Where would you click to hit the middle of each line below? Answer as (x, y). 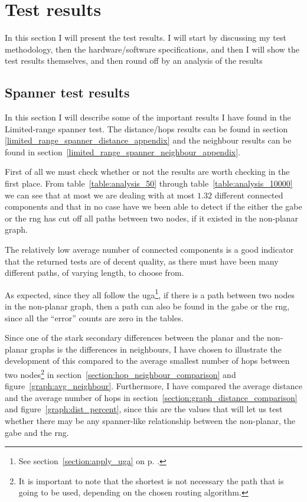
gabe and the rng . (37, 432)
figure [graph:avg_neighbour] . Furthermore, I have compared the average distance (153, 386)
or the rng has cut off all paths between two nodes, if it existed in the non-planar (152, 218)
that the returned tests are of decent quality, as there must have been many (142, 261)
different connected (249, 195)
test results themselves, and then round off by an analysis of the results (134, 61)
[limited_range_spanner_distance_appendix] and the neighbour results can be (148, 140)
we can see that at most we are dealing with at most (100, 195)
